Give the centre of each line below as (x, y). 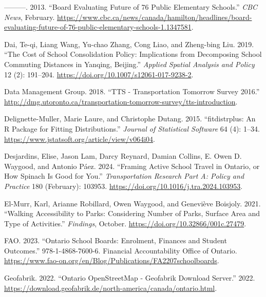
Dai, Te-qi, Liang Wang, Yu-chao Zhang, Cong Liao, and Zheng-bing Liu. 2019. (129, 44)
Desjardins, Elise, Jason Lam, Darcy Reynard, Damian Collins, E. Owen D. (123, 156)
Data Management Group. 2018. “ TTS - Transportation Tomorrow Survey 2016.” (132, 91)
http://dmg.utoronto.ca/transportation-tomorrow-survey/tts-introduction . (121, 101)
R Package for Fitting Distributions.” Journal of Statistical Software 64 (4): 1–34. (132, 128)
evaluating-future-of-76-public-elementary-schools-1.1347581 (98, 27)
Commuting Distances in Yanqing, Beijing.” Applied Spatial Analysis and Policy (129, 64)
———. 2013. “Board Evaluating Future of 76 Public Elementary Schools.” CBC (131, 7)
